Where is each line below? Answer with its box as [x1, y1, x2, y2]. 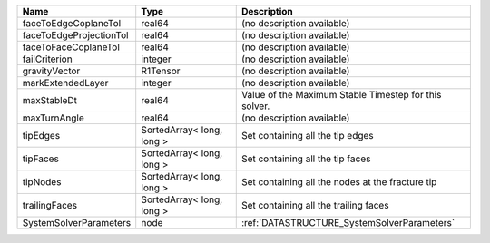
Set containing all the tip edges [240, 130, 374, 141]
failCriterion [22, 53, 73, 65]
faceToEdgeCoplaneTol [22, 17, 122, 29]
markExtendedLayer [22, 77, 109, 89]
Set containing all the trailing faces [240, 199, 389, 211]
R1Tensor [141, 64, 181, 77]
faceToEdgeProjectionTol [22, 29, 129, 41]
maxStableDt [22, 94, 77, 106]
